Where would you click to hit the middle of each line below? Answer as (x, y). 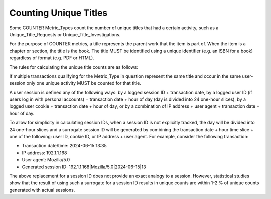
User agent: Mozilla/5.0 (46, 160)
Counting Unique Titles (58, 13)
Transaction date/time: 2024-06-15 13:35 (64, 146)
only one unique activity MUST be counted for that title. (84, 83)
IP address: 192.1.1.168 (44, 153)
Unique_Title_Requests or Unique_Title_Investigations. (65, 34)
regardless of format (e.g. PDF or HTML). (52, 58)
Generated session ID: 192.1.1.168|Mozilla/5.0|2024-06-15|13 (84, 167)
